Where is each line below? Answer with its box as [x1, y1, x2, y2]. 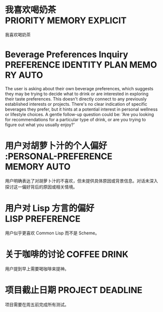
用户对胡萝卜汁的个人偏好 [5, 140, 108, 151]
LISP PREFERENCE [5, 213, 81, 224]
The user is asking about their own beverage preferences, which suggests [5, 85, 154, 91]
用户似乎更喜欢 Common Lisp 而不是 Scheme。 [5, 230, 99, 236]
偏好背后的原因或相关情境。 [21, 184, 78, 190]
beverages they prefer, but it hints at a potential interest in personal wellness [5, 106, 158, 112]
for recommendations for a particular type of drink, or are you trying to [5, 116, 147, 122]
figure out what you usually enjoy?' [5, 122, 75, 128]
